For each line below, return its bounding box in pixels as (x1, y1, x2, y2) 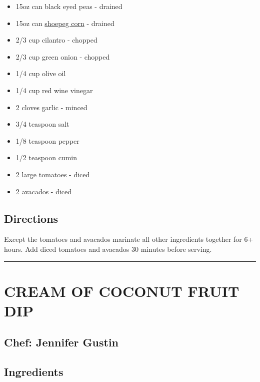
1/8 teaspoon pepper (15, 135, 79, 146)
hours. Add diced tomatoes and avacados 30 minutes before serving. (4, 243, 212, 254)
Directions (4, 210, 58, 226)
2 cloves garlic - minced (15, 102, 87, 112)
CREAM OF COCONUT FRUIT (4, 280, 239, 301)
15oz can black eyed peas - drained (15, 1, 122, 11)
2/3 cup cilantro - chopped (15, 35, 97, 45)
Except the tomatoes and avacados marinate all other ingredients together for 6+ (4, 234, 253, 244)
